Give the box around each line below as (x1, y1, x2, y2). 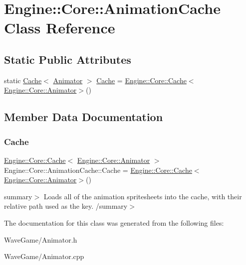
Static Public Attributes (4, 51, 131, 67)
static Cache (4, 75, 42, 85)
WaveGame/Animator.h (4, 234, 77, 245)
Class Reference (4, 17, 115, 38)
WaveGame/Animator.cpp (4, 251, 84, 262)
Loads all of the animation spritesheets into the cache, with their (43, 191, 242, 201)
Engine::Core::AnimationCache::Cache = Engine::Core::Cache (4, 164, 192, 175)
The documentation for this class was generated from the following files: (4, 217, 224, 228)
